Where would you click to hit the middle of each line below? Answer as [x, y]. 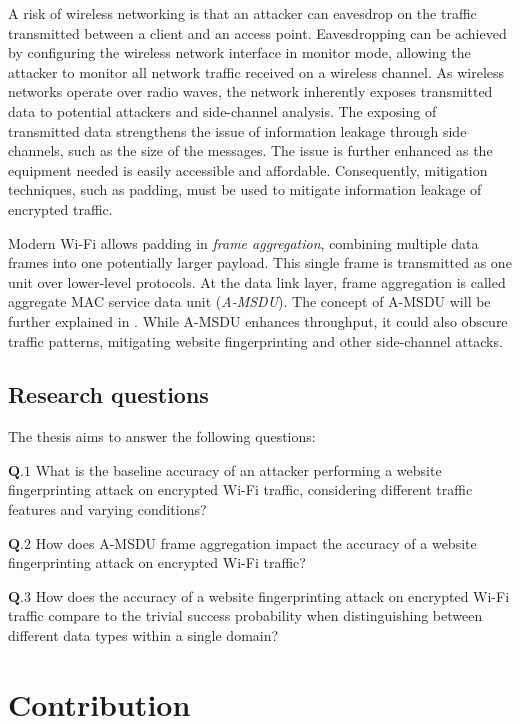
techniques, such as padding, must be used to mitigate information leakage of [245, 189]
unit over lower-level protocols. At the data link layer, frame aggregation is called [257, 281]
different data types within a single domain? [143, 635]
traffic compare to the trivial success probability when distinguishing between [245, 615]
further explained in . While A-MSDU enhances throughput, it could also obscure [258, 320]
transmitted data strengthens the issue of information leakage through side [237, 130]
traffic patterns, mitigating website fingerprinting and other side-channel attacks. [255, 340]
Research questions [108, 394]
